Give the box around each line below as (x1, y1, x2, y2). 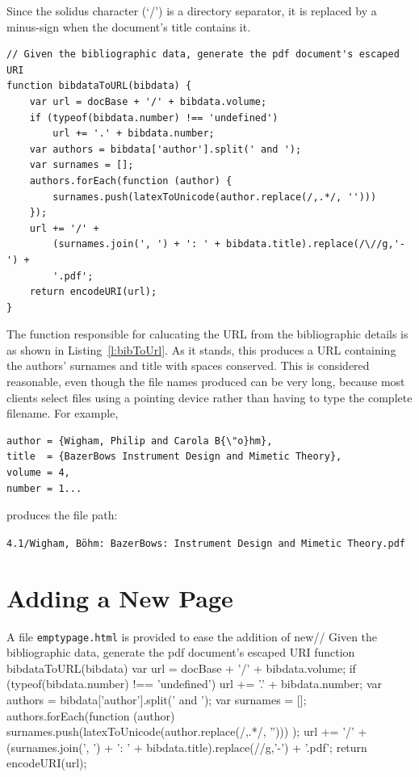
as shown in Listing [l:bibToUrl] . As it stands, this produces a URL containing (6, 341, 396, 358)
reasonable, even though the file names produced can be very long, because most (6, 373, 405, 390)
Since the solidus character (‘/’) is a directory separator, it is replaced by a (6, 2, 377, 19)
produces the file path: (6, 506, 118, 523)
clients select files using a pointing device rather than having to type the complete (6, 388, 413, 405)
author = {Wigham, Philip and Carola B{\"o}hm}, (6, 435, 273, 447)
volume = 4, (6, 467, 70, 479)
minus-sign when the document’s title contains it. (6, 18, 251, 35)
